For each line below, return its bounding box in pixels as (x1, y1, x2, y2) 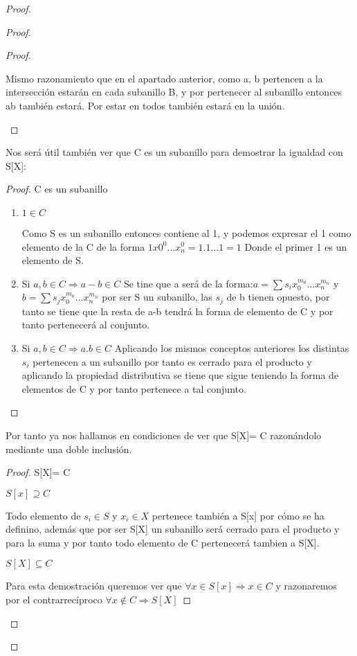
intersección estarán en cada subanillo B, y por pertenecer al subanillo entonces (6, 85, 342, 99)
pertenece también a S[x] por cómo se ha (152, 508, 324, 522)
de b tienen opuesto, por (226, 290, 330, 304)
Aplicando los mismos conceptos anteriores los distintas (114, 340, 349, 355)
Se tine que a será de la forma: (123, 276, 253, 290)
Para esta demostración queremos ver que (6, 578, 182, 593)
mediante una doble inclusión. (6, 441, 132, 456)
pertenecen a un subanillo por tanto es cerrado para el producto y (33, 354, 312, 369)
